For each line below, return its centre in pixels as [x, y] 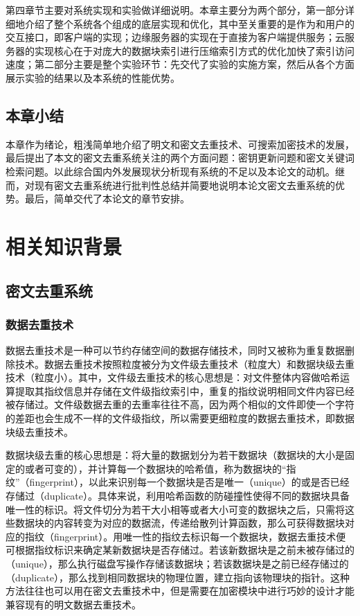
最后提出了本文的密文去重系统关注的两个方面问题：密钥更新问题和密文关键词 [180, 158]
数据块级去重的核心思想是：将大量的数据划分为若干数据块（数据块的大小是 [175, 455]
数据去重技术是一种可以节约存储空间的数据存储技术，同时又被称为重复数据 [175, 350]
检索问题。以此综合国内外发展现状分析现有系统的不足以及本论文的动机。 [170, 171]
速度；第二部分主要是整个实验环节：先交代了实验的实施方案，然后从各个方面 [180, 64]
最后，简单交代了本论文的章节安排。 [107, 199]
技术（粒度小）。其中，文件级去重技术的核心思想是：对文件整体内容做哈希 [173, 377]
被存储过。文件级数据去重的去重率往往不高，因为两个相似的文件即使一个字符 [180, 404]
